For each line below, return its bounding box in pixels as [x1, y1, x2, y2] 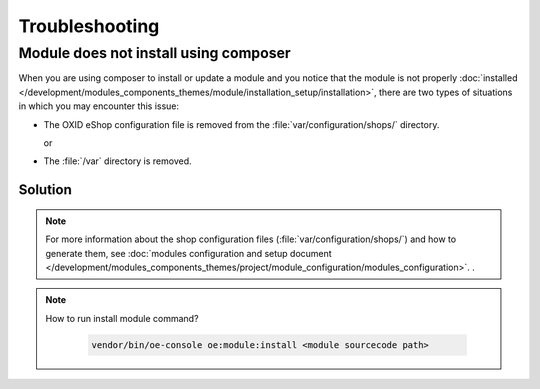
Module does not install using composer [18, 44, 291, 62]
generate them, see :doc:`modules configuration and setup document [45, 247, 332, 259]
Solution [18, 181, 72, 199]
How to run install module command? [45, 312, 199, 324]
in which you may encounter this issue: [18, 100, 180, 112]
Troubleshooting [18, 15, 160, 37]
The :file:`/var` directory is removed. [43, 155, 192, 167]
